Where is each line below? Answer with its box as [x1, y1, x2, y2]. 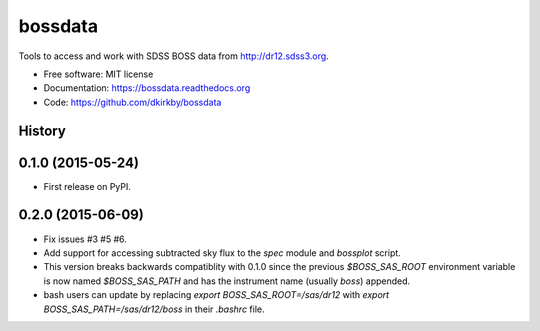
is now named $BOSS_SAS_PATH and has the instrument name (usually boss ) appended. [43, 275, 411, 287]
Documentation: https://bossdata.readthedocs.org [43, 82, 251, 94]
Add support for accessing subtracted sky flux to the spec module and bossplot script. [43, 246, 402, 259]
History [18, 122, 67, 139]
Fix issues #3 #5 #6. [43, 233, 127, 245]
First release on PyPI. [43, 180, 132, 192]
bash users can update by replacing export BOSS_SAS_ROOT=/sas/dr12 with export [43, 289, 390, 301]
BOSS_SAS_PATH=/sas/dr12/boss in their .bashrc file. [43, 303, 265, 315]
